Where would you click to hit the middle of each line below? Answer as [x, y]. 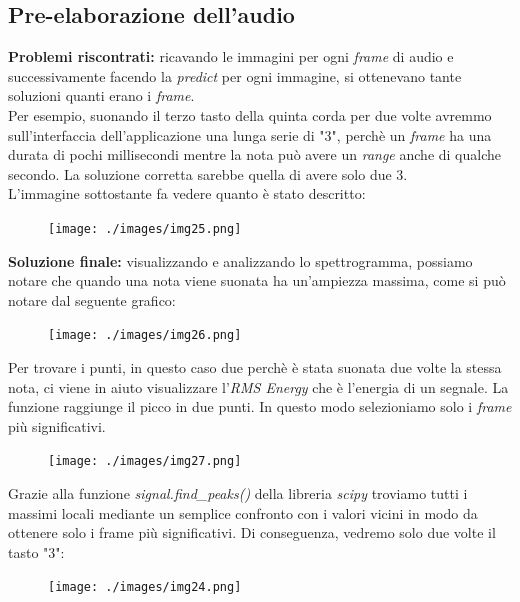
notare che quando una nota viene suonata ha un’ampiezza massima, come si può [257, 280]
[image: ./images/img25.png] [145, 228]
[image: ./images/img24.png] [145, 587]
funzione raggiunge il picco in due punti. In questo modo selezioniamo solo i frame [260, 406]
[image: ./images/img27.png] [145, 461]
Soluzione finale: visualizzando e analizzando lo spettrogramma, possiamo [240, 260]
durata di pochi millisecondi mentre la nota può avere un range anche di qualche [254, 154]
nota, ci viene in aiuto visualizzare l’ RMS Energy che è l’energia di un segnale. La [258, 386]
